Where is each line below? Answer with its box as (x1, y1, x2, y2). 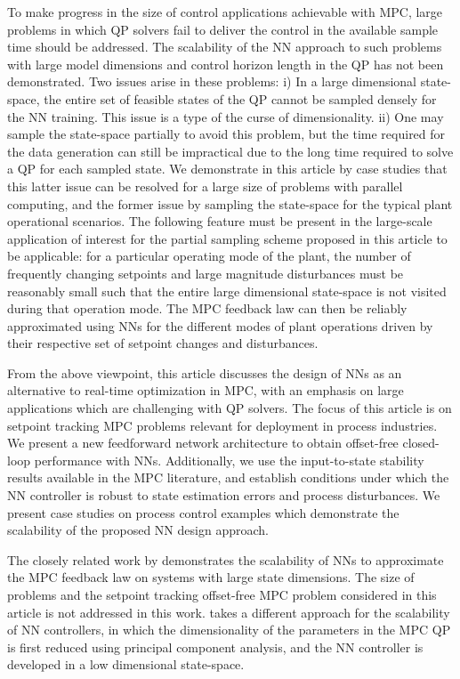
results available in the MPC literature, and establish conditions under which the (7, 468, 449, 487)
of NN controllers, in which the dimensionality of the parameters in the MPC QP (7, 620, 451, 639)
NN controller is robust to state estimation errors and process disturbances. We (7, 486, 440, 505)
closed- (402, 433, 440, 452)
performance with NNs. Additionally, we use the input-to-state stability (34, 450, 424, 469)
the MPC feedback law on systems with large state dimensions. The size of (7, 568, 415, 586)
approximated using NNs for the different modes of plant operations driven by (7, 316, 433, 335)
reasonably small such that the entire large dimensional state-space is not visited (7, 281, 447, 300)
